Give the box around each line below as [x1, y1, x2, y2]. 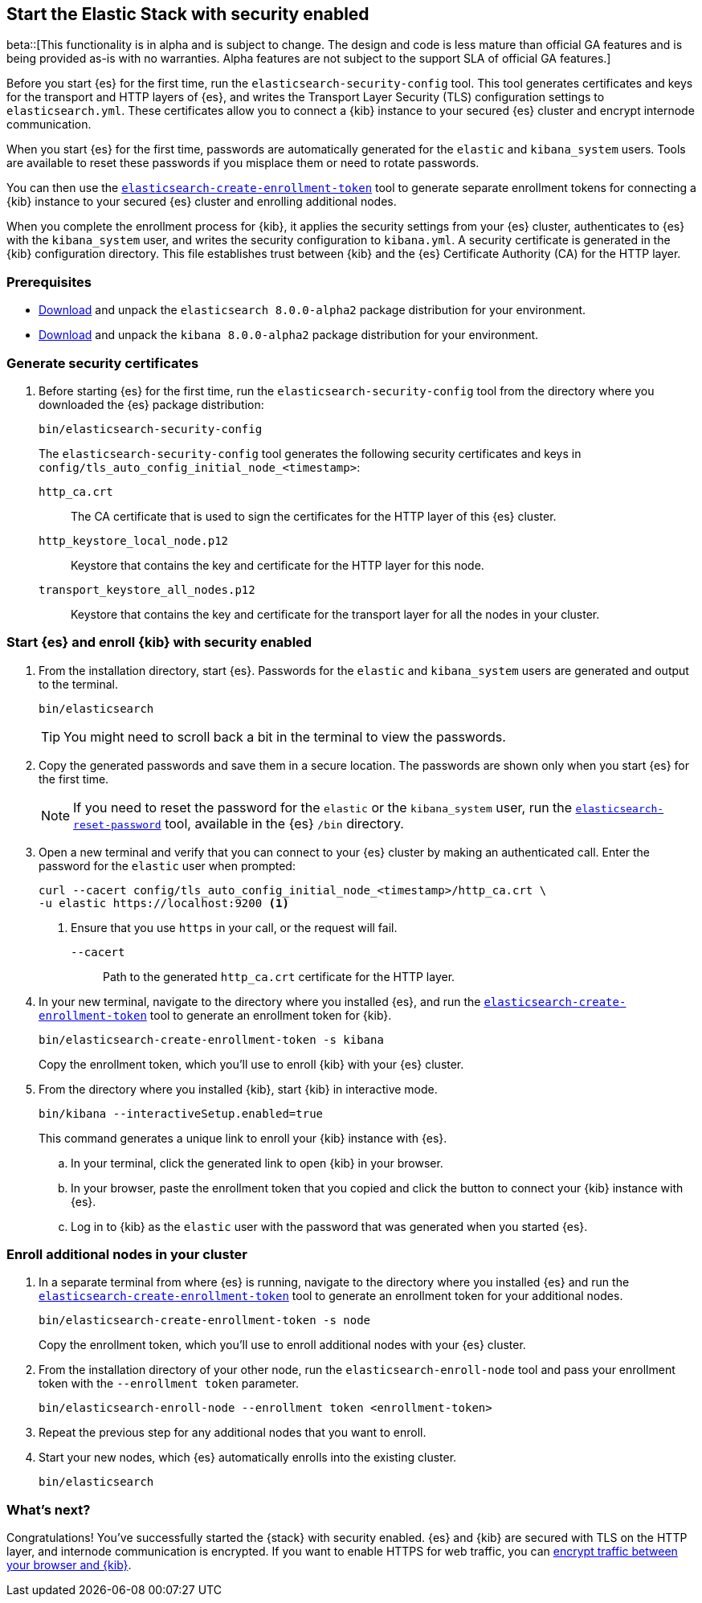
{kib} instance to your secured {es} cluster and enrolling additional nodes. [6, 194, 397, 209]
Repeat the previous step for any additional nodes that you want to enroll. [39, 1425, 427, 1440]
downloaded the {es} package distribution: [39, 397, 264, 411]
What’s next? [6, 1501, 91, 1518]
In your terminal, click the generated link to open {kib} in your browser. [71, 1155, 443, 1170]
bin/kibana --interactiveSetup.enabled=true [39, 1106, 324, 1120]
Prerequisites [6, 273, 92, 290]
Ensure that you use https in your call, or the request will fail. [71, 920, 398, 934]
